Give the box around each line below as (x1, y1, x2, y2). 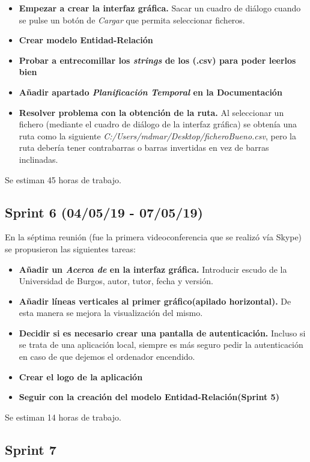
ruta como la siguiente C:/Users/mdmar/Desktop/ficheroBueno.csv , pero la (19, 129, 296, 142)
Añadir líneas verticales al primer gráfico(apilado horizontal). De (19, 294, 291, 307)
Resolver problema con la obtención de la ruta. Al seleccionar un (19, 106, 284, 118)
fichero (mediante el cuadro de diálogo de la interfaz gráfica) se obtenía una (19, 118, 297, 130)
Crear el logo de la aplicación (19, 370, 143, 383)
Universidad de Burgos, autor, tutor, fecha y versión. (19, 275, 213, 287)
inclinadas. (19, 153, 58, 165)
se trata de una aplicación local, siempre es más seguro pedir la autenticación (19, 338, 303, 351)
